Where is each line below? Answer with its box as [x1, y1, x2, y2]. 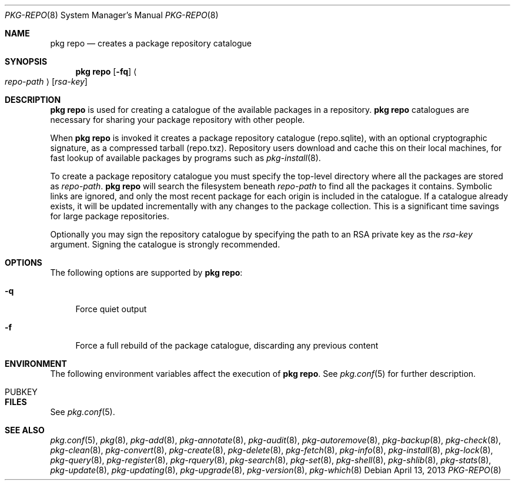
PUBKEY [5, 387, 38, 397]
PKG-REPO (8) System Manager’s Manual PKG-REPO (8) [5, 10, 219, 20]
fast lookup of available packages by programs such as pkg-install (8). [50, 153, 321, 163]
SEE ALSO [5, 425, 45, 435]
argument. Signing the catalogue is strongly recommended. [50, 239, 280, 249]
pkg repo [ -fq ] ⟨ [75, 66, 137, 76]
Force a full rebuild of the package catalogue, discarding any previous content [75, 340, 379, 350]
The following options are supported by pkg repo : [50, 267, 243, 277]
